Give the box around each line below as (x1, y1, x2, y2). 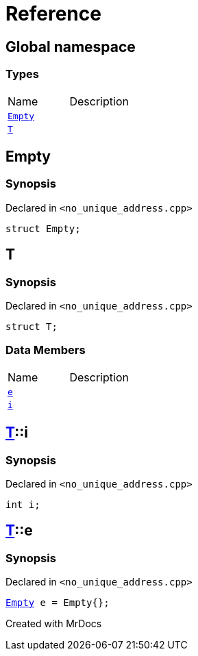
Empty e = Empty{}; (5, 597, 110, 609)
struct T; (5, 320, 58, 332)
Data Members (5, 343, 86, 357)
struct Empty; (5, 223, 81, 234)
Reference (5, 2, 101, 25)
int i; (5, 499, 40, 510)
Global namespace (5, 38, 136, 55)
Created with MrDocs (5, 618, 102, 630)
